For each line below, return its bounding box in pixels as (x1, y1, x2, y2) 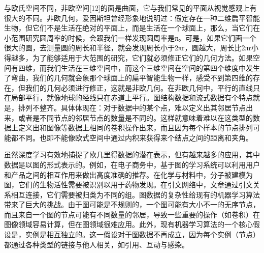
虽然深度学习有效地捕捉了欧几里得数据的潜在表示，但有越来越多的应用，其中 (4, 149, 260, 160)
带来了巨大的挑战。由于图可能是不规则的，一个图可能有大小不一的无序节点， (4, 199, 260, 210)
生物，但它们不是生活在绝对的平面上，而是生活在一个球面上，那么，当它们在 (4, 22, 260, 33)
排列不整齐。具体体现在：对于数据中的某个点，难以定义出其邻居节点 (18, 102, 246, 113)
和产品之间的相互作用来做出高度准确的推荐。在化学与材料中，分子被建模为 (4, 169, 253, 180)
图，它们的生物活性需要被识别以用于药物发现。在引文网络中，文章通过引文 (4, 179, 253, 190)
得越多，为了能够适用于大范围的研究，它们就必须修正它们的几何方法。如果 (4, 52, 253, 63)
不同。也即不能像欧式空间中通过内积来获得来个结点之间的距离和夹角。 (18, 132, 253, 143)
